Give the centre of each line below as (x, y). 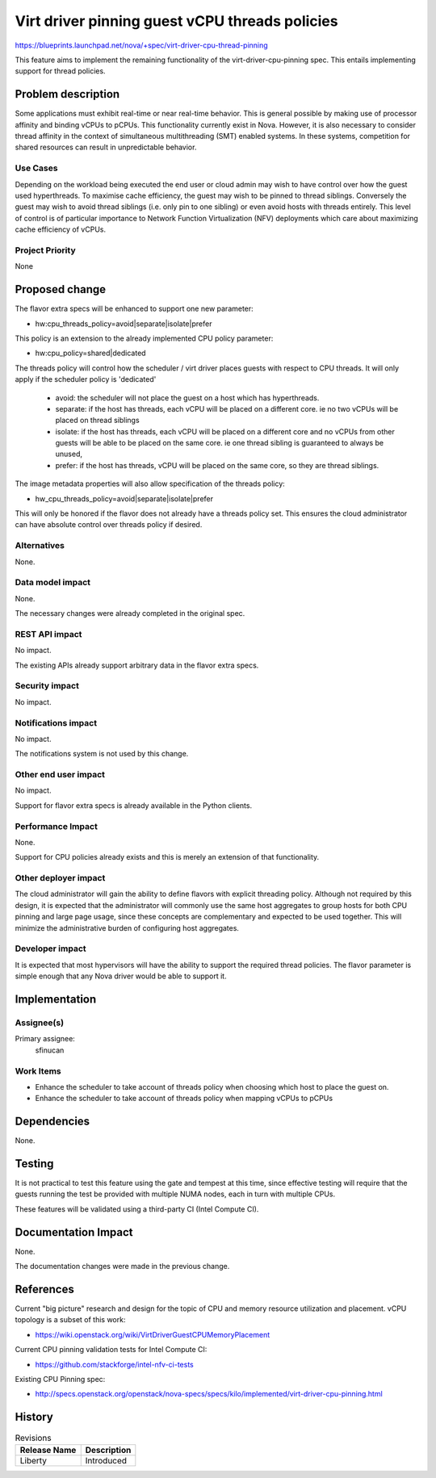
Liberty (34, 1460)
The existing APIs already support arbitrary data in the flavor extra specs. (137, 665)
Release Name (48, 1450)
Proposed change (61, 289)
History (34, 1417)
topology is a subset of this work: (70, 1320)
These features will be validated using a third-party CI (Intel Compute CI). (137, 1209)
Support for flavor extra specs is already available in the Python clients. (134, 805)
